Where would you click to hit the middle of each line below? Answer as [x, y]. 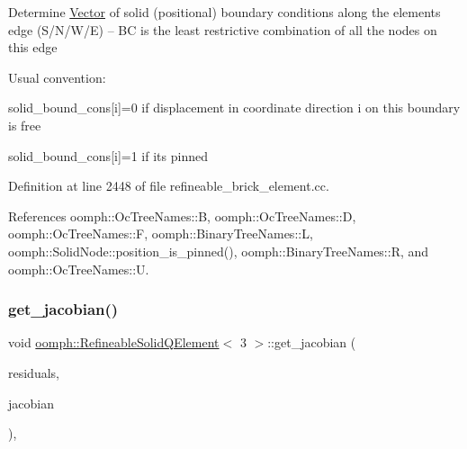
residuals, [34, 372]
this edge [33, 47]
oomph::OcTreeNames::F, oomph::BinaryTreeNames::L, [161, 233]
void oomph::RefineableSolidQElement [114, 342]
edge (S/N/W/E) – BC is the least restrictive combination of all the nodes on [223, 29]
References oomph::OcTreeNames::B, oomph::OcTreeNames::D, [182, 216]
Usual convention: [57, 77]
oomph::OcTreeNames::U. [79, 269]
